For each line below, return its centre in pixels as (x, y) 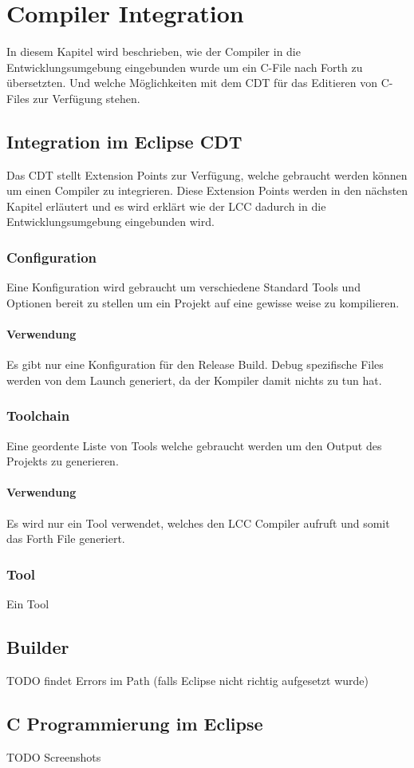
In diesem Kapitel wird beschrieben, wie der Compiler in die (154, 51)
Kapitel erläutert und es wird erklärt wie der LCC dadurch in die (166, 206)
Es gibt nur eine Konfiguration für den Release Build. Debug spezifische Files (195, 364)
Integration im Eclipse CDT (124, 141)
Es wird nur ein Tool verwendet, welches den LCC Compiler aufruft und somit (198, 523)
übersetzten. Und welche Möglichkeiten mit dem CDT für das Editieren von (192, 83)
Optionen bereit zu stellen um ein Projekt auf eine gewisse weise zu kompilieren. (203, 302)
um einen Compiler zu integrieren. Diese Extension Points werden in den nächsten (207, 190)
